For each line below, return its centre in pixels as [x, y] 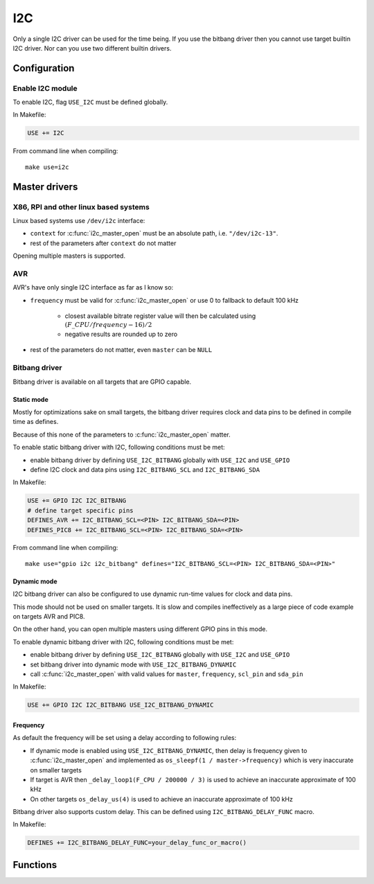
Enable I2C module [45, 88]
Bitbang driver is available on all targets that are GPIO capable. [102, 382]
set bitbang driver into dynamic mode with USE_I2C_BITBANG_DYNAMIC [133, 664]
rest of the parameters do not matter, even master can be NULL [121, 350]
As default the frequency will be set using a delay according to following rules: [125, 738]
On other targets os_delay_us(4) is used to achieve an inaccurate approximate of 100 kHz [162, 799]
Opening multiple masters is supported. [69, 256]
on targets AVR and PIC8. [49, 617]
